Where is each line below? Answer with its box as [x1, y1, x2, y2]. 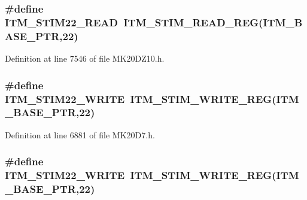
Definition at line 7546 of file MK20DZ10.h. [5, 52, 165, 65]
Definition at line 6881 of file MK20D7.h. [5, 128, 155, 141]
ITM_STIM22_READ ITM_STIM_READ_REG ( [5, 14, 263, 29]
